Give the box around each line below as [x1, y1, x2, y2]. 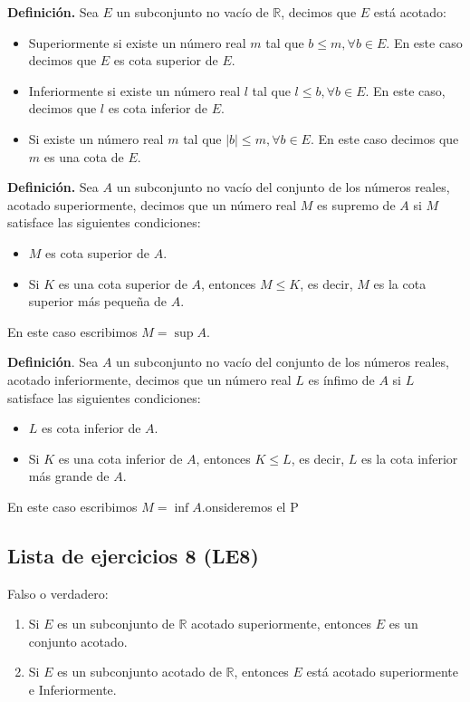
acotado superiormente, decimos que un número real [7, 195, 297, 214]
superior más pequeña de [28, 292, 168, 311]
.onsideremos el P [201, 496, 299, 515]
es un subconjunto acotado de [57, 662, 222, 681]
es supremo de [317, 195, 396, 214]
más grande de [28, 466, 110, 486]
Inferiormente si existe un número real [28, 81, 241, 100]
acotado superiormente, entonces [191, 614, 372, 633]
